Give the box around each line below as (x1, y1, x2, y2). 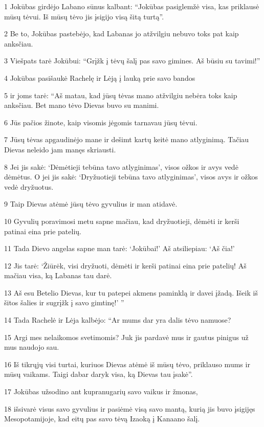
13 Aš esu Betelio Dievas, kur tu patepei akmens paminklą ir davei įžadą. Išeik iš (4, 287, 258, 298)
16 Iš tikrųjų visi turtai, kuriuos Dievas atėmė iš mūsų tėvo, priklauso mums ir (4, 358, 250, 369)
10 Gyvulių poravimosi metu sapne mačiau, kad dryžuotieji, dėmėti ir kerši (4, 215, 239, 226)
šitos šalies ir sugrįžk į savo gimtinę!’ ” (4, 297, 124, 308)
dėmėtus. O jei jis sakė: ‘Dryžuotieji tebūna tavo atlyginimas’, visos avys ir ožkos (4, 171, 258, 182)
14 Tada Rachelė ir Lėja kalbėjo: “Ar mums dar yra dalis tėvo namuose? (4, 314, 231, 325)
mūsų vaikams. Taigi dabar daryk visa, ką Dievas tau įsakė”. (4, 369, 193, 379)
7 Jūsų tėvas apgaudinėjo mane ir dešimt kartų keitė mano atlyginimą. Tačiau (4, 134, 249, 145)
